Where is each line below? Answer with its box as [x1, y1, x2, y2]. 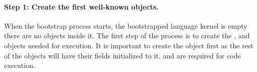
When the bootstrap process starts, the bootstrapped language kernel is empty [4, 20, 247, 31]
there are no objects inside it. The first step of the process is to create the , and [4, 30, 250, 41]
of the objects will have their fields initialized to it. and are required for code [4, 50, 241, 60]
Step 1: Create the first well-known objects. [4, 1, 159, 12]
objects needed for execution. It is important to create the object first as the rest [4, 40, 253, 50]
